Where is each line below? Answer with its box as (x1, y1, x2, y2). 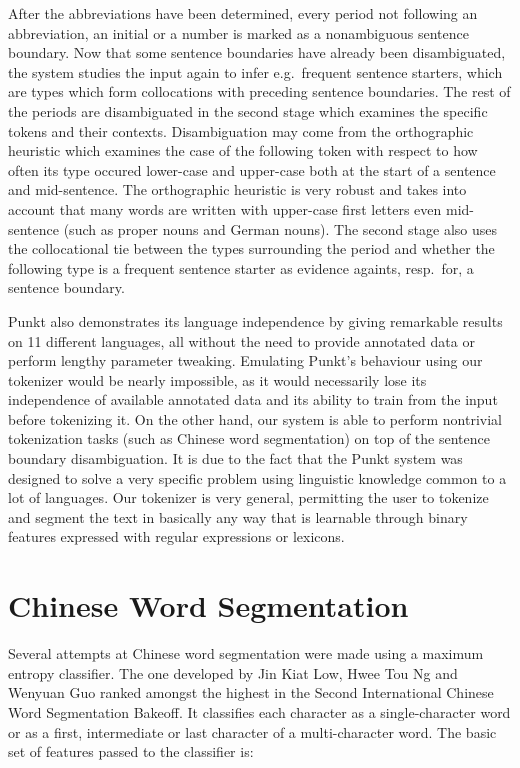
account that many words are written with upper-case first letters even (8, 198, 442, 219)
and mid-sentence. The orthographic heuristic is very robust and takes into (8, 179, 467, 200)
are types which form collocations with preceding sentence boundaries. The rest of (8, 81, 511, 102)
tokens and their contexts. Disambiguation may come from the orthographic (8, 120, 474, 141)
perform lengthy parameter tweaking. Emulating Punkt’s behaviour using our (8, 350, 483, 371)
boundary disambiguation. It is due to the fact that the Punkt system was (8, 448, 463, 469)
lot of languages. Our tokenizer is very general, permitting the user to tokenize (8, 487, 489, 508)
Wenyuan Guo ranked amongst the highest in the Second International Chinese (8, 682, 494, 703)
